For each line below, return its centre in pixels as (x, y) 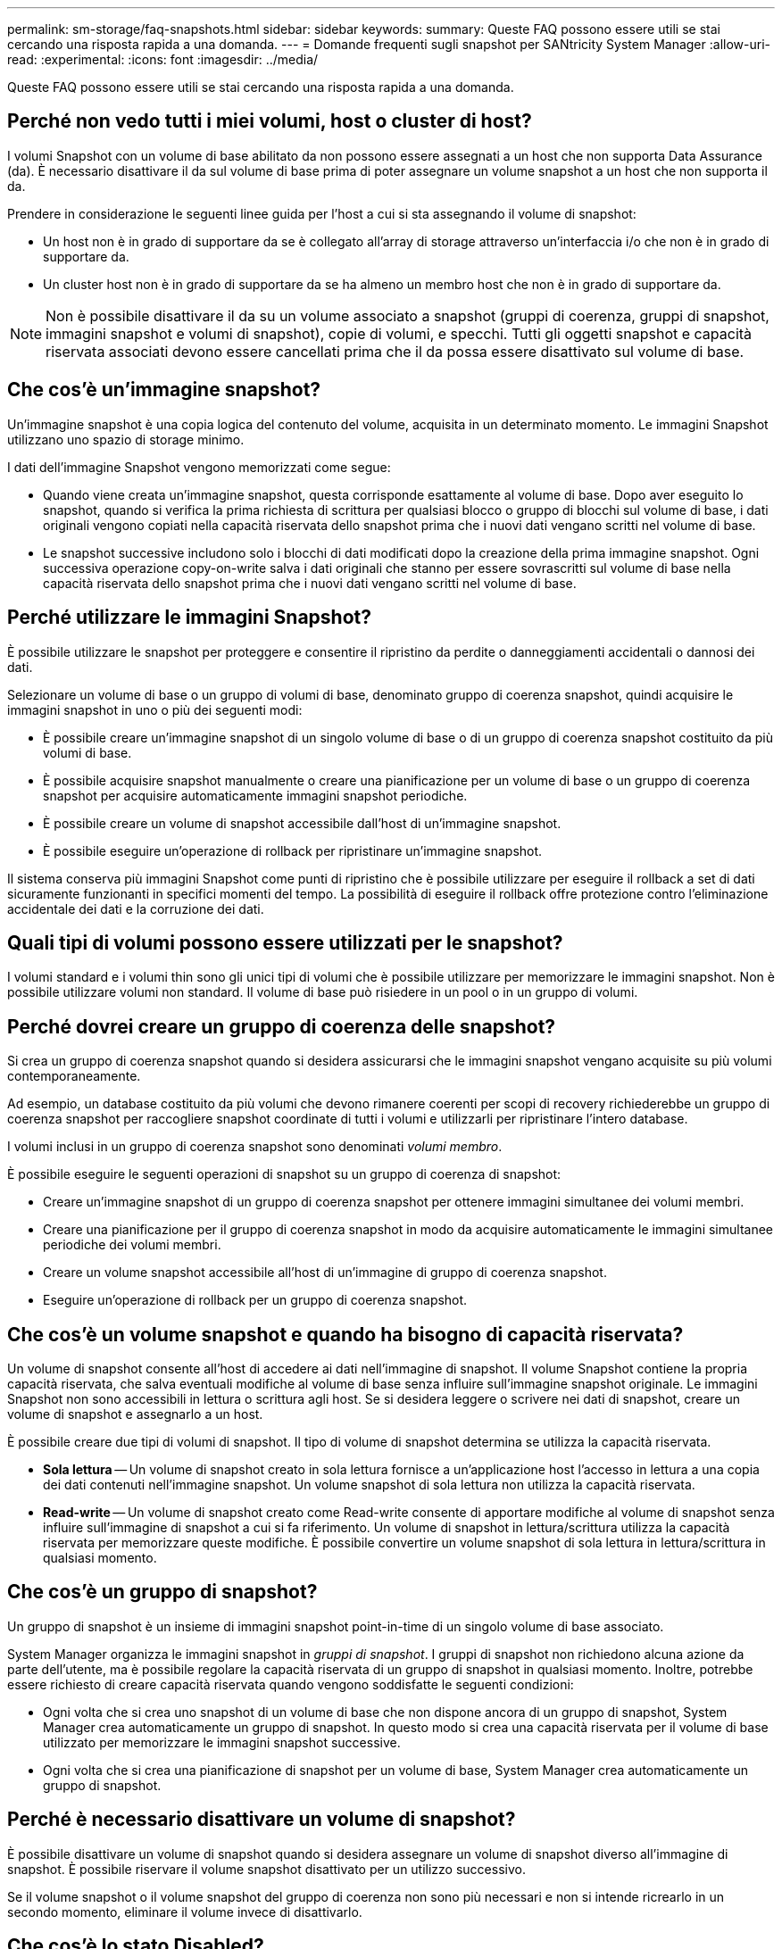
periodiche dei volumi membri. (132, 1245)
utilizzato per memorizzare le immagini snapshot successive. (222, 1742)
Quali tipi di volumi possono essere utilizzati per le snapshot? (285, 942)
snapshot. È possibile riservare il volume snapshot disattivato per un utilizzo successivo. (266, 1869)
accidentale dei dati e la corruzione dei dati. (136, 908)
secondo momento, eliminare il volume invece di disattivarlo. (185, 1912)
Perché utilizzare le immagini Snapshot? (189, 618)
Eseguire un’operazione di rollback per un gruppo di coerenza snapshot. (255, 1300)
